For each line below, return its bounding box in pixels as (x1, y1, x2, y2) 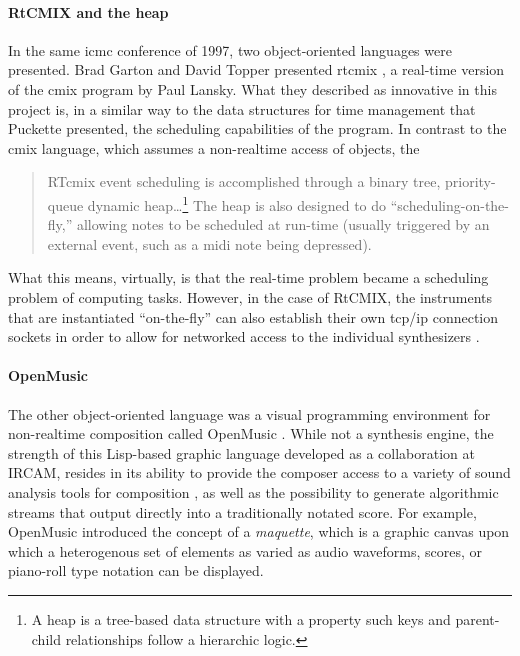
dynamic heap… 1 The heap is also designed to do (87, 191, 387, 215)
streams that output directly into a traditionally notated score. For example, (8, 501, 477, 522)
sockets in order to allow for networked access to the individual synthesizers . (8, 326, 480, 347)
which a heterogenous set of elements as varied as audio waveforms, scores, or (8, 540, 482, 561)
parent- (455, 608, 500, 629)
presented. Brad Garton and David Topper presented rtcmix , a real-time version (8, 59, 505, 80)
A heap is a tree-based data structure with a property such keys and (31, 608, 451, 629)
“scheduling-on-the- (390, 194, 509, 215)
